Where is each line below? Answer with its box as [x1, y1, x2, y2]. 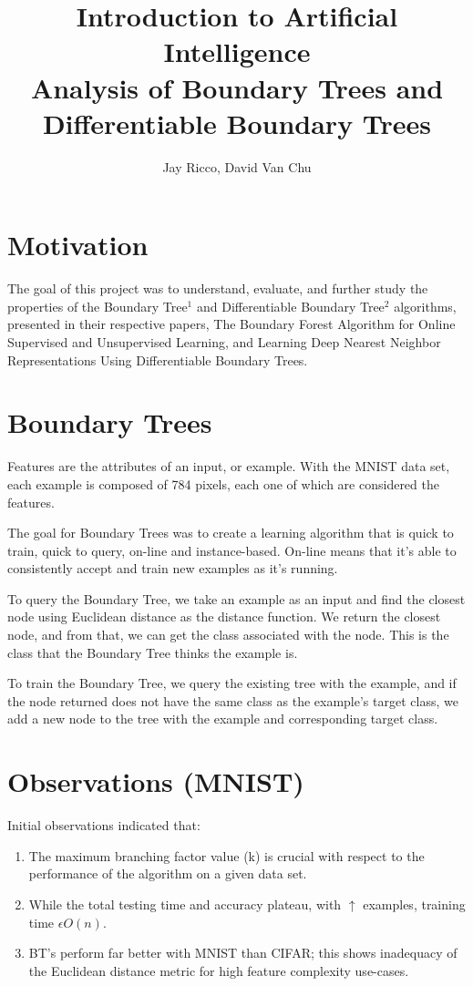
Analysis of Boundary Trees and [30, 68, 444, 106]
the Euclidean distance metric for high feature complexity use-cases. [28, 960, 409, 980]
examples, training [363, 894, 466, 913]
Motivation [7, 226, 149, 263]
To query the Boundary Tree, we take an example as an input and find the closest [7, 589, 466, 608]
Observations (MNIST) [7, 763, 304, 800]
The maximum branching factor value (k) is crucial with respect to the [28, 846, 425, 865]
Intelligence [163, 33, 311, 70]
